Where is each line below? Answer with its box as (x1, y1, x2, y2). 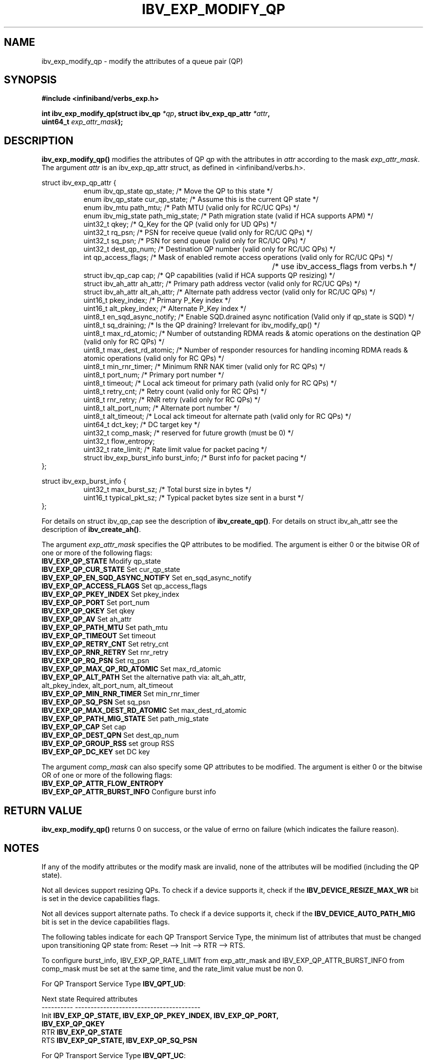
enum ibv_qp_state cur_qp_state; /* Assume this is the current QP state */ (83, 195, 319, 204)
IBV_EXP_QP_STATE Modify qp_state (41, 557, 161, 566)
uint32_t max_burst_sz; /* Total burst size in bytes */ (83, 485, 251, 494)
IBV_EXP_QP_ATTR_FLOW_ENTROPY (41, 779, 164, 788)
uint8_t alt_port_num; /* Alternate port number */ (83, 404, 240, 413)
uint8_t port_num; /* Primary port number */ (83, 371, 224, 379)
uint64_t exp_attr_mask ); (41, 118, 123, 126)
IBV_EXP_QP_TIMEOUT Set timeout (41, 631, 156, 640)
